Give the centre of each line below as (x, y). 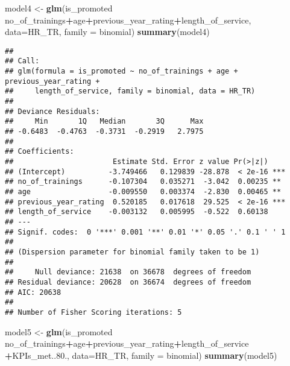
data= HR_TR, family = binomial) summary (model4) (107, 32)
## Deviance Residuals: (52, 111)
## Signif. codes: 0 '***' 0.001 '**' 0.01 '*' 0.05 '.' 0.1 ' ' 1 (145, 232)
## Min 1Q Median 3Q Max (104, 121)
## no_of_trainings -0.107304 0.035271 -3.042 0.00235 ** (143, 182)
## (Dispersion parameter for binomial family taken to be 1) (132, 252)
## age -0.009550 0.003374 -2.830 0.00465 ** (143, 191)
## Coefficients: (39, 152)
